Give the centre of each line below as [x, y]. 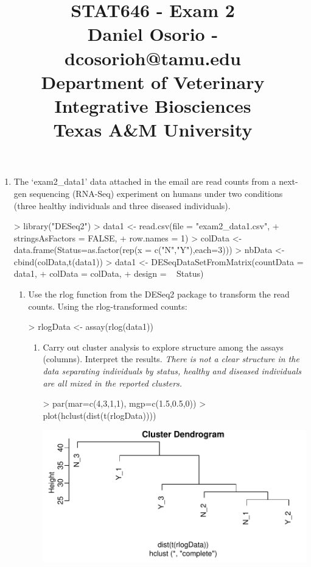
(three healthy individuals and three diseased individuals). [122, 205]
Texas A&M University [153, 130]
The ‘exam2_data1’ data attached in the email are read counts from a [145, 181]
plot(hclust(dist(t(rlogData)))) [100, 415]
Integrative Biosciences [153, 105]
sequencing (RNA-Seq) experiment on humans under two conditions [156, 193]
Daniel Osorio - [153, 34]
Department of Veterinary [153, 81]
